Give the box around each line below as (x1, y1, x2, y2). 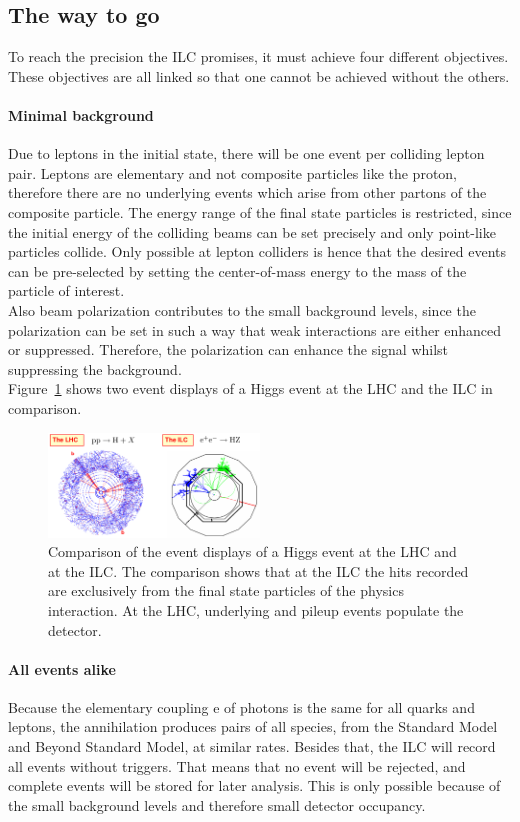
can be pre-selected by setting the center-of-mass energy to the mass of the (8, 260, 467, 281)
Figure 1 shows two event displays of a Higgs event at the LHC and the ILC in (8, 378, 493, 399)
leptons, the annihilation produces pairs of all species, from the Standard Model (8, 716, 498, 737)
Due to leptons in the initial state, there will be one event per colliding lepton (8, 143, 485, 164)
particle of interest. (8, 280, 125, 301)
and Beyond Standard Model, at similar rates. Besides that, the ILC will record (8, 736, 496, 757)
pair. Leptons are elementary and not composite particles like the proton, (8, 162, 458, 183)
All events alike (8, 658, 116, 679)
